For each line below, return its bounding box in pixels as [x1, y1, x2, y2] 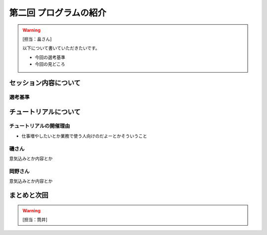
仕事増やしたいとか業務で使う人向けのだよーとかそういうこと [21, 133, 147, 139]
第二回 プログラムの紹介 [9, 7, 106, 18]
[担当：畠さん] [22, 36, 52, 42]
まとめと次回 [9, 191, 48, 199]
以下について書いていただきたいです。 [22, 45, 100, 51]
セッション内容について [9, 78, 81, 87]
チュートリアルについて [9, 108, 81, 116]
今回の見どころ [35, 61, 65, 67]
